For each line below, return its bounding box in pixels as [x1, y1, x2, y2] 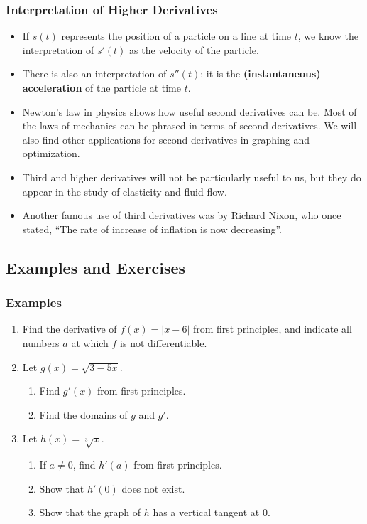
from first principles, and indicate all [192, 321, 352, 336]
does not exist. [121, 481, 185, 496]
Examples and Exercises [6, 256, 186, 278]
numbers [22, 335, 60, 350]
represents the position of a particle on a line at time [61, 28, 292, 43]
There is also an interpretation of [22, 66, 167, 81]
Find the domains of [39, 407, 128, 422]
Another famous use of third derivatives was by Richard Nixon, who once [22, 208, 341, 223]
